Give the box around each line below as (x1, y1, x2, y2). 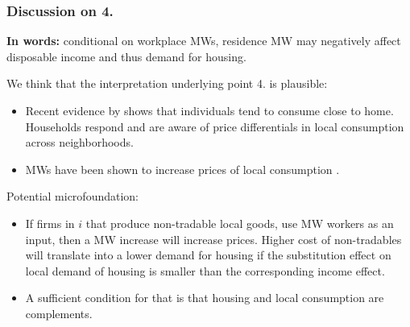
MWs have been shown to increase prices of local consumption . (25, 160, 340, 177)
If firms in (25, 214, 75, 231)
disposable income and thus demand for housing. (6, 48, 246, 64)
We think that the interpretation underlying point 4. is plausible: (6, 75, 328, 92)
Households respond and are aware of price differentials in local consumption (25, 118, 404, 135)
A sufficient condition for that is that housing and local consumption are (25, 289, 384, 306)
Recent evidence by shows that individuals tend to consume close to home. (25, 102, 394, 118)
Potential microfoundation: (6, 188, 139, 205)
